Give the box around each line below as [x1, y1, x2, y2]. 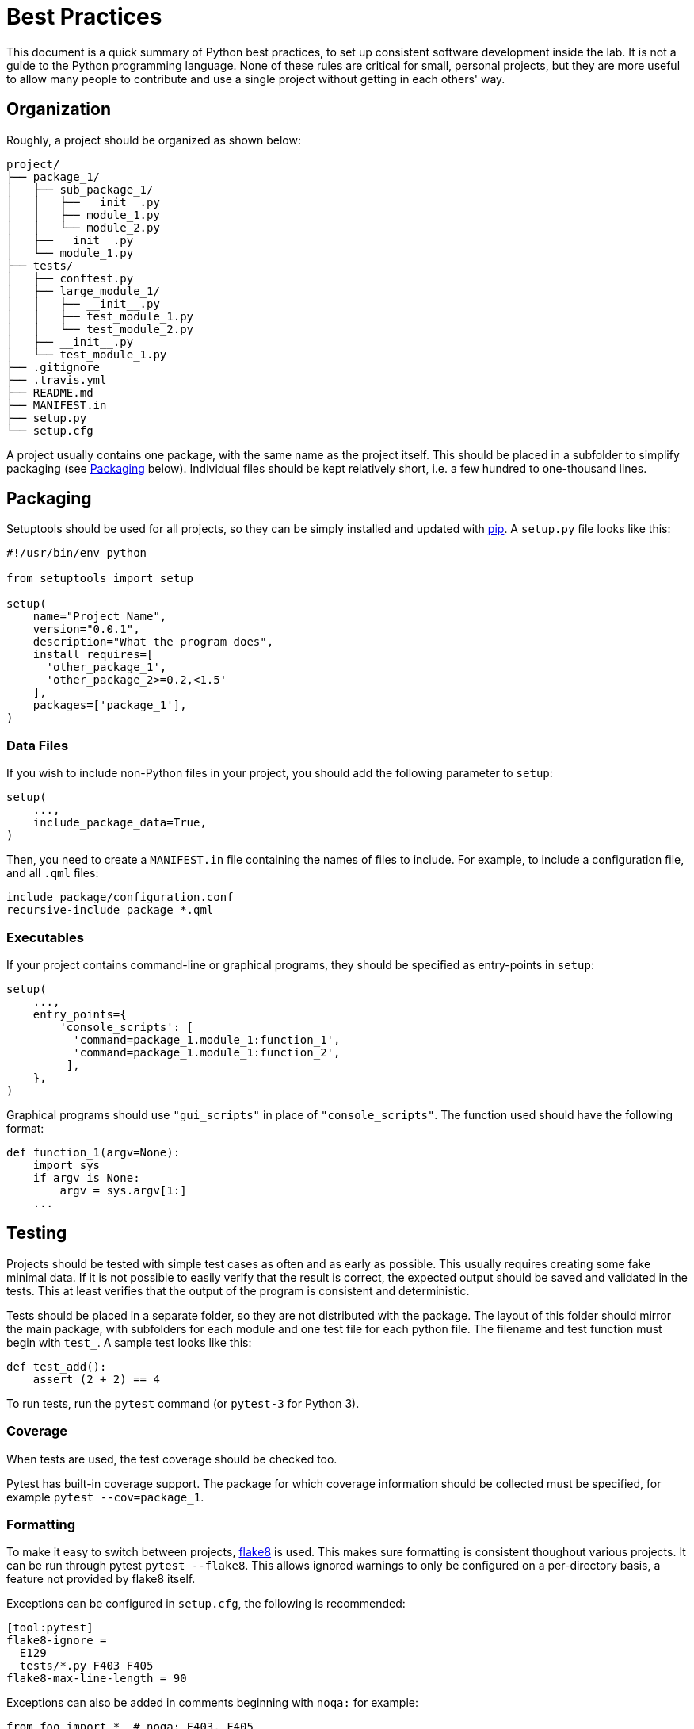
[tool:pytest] [6, 1621, 93, 1635]
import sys [32, 1158, 101, 1171]
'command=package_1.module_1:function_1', [73, 1033, 341, 1046]
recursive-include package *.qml [6, 903, 214, 917]
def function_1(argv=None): [6, 1145, 181, 1159]
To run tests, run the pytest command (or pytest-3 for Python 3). [6, 1396, 360, 1410]
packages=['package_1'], [32, 699, 187, 712]
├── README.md [6, 385, 93, 399]
